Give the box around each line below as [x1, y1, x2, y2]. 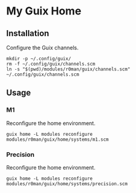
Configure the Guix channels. [6, 44, 79, 51]
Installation [6, 28, 49, 38]
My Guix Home [6, 4, 82, 18]
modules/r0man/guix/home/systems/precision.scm [6, 180, 128, 187]
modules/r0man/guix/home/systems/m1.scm [6, 136, 110, 142]
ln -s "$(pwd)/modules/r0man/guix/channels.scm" [6, 66, 131, 72]
